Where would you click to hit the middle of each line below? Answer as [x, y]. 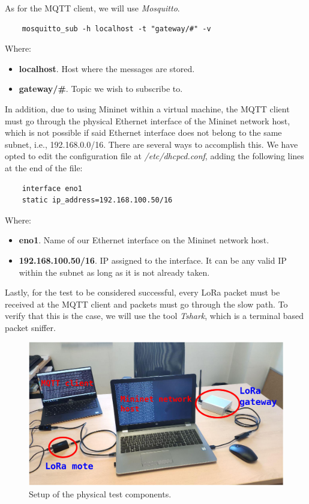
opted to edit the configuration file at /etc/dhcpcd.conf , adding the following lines [154, 156]
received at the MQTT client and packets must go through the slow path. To [146, 304]
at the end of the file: [44, 167]
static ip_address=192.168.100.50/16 [97, 200]
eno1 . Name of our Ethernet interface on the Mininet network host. [144, 240]
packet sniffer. [30, 327]
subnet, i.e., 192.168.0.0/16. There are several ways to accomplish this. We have [151, 144]
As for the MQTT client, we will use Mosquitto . [92, 8]
